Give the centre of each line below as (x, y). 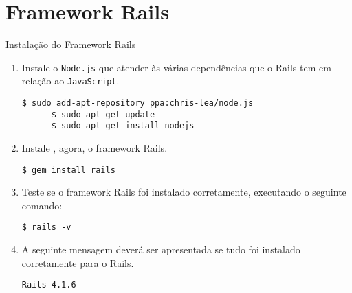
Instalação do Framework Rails (71, 44)
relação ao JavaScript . (70, 81)
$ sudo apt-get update (103, 114)
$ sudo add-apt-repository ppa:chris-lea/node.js (137, 103)
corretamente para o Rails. (78, 262)
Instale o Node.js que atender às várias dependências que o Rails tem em (176, 67)
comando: (42, 205)
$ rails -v (46, 227)
